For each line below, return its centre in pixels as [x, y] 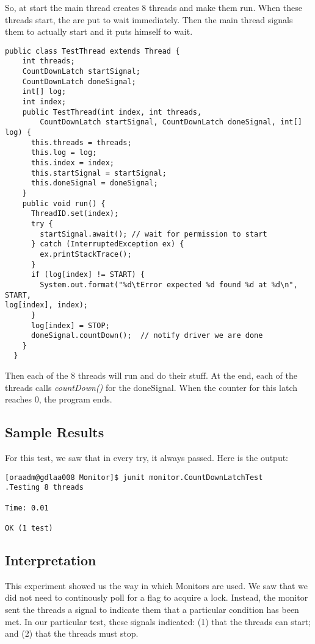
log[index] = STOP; [70, 325]
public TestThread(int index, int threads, [112, 112]
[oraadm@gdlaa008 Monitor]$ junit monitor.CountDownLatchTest [134, 477]
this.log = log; [64, 153]
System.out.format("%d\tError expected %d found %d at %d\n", [169, 284]
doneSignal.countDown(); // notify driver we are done [147, 336]
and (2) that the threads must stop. [72, 633]
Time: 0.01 [27, 508]
